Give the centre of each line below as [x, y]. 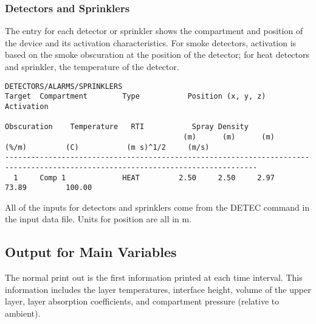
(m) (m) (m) [229, 137]
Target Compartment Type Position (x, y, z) [136, 97]
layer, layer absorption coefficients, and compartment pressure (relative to [142, 301]
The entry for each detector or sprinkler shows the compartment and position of [154, 31]
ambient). [23, 313]
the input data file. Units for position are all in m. [98, 219]
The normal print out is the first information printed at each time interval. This [154, 277]
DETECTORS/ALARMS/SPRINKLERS [64, 86]
